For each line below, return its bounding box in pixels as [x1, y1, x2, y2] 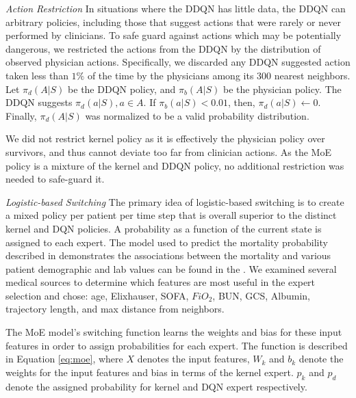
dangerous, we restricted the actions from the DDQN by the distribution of [5, 41, 321, 55]
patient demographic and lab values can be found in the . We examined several [5, 261, 337, 276]
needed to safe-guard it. [5, 172, 105, 186]
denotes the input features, [137, 351, 250, 366]
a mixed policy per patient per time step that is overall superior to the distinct [5, 208, 337, 222]
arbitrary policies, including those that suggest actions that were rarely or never [5, 14, 341, 29]
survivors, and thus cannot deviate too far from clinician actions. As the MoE [5, 144, 331, 159]
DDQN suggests [5, 95, 73, 109]
